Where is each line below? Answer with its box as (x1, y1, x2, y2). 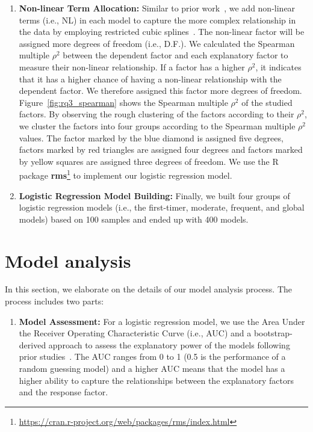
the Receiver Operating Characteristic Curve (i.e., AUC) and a (19, 327, 252, 339)
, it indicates (255, 60, 302, 73)
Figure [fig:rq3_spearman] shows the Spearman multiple (19, 96, 228, 108)
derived (19, 338, 46, 351)
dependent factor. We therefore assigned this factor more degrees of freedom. (19, 84, 302, 97)
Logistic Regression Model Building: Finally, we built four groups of (19, 189, 290, 202)
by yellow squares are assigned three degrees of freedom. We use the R (19, 155, 279, 167)
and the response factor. (19, 386, 108, 398)
